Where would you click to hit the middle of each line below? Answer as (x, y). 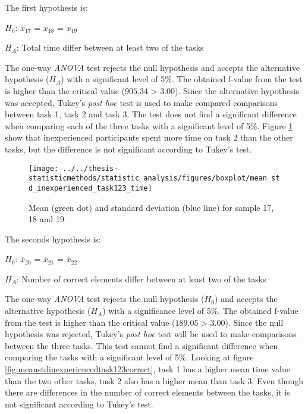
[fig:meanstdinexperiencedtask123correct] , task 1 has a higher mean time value (147, 369)
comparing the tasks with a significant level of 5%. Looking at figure (129, 357)
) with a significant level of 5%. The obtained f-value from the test (182, 79)
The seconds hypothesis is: (53, 239)
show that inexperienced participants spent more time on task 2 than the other (149, 137)
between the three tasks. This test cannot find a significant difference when (142, 345)
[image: (44, 168)
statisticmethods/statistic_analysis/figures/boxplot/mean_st (154, 178)
